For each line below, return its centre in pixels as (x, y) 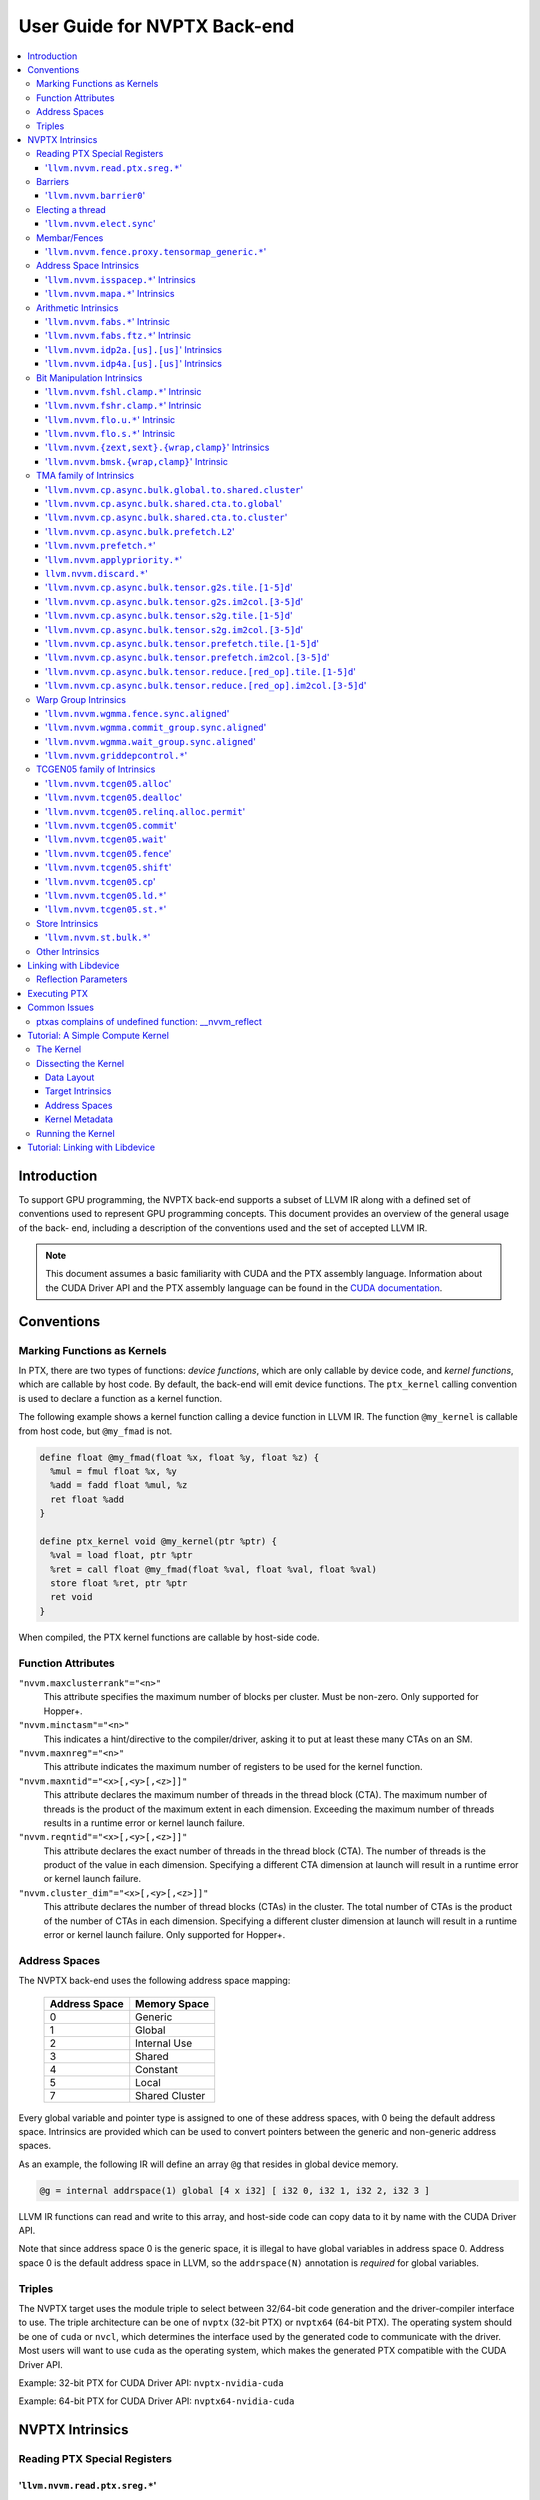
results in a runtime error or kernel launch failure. (144, 1822)
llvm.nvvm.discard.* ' (97, 573)
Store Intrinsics (67, 923)
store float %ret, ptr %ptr (119, 1583)
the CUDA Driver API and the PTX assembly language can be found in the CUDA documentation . (244, 1287)
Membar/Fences (70, 237)
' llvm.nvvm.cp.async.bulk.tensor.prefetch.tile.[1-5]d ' (182, 643)
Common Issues (61, 1007)
